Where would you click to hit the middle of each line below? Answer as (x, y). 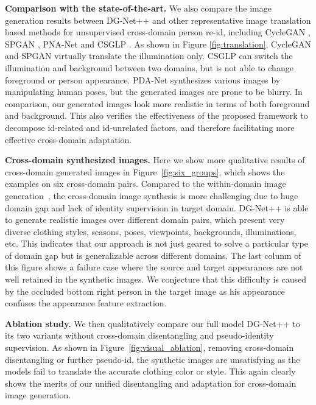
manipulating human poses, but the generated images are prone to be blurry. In (154, 92)
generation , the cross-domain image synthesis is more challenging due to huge (152, 195)
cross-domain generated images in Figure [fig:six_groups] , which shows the (145, 171)
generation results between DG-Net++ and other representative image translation (158, 20)
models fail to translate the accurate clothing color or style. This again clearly (150, 371)
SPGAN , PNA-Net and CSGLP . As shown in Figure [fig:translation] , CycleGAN (158, 44)
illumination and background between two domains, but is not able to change (149, 67)
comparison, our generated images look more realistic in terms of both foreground (157, 103)
